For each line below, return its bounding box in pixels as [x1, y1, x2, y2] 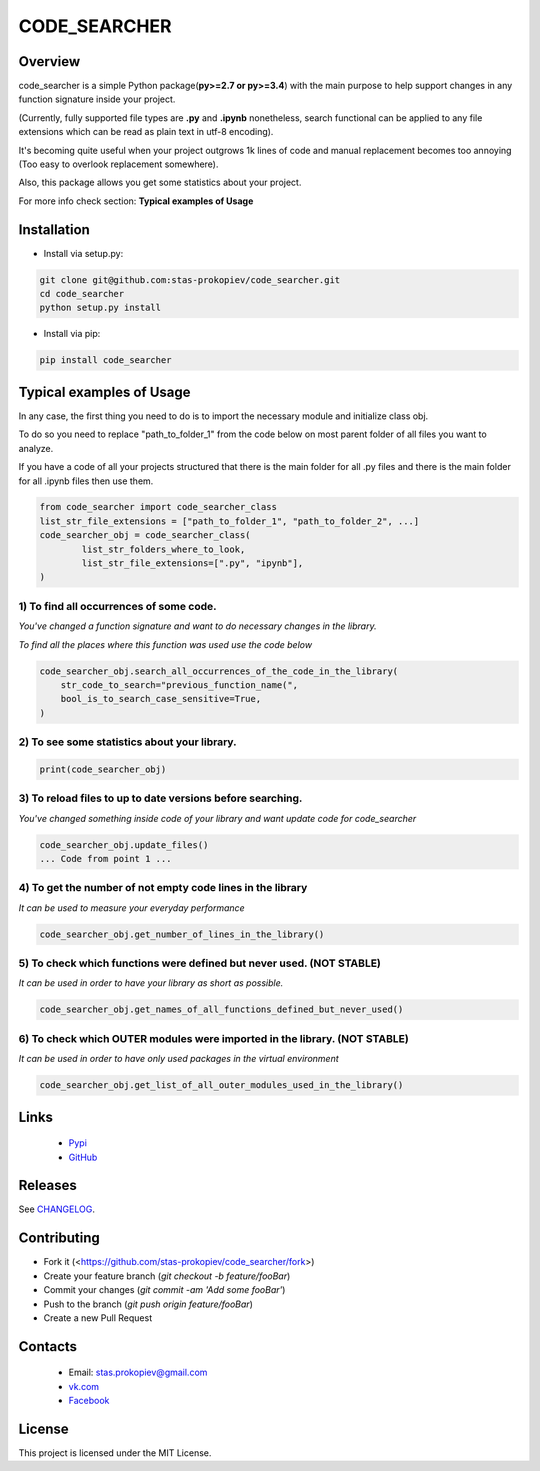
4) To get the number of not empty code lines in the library [18, 881, 308, 895]
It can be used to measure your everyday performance [18, 901, 245, 914]
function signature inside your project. [18, 93, 176, 105]
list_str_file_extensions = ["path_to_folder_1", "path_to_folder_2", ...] [39, 515, 420, 527]
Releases [18, 1177, 77, 1194]
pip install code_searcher [39, 355, 172, 366]
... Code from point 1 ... [39, 853, 172, 864]
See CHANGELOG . [18, 1203, 95, 1215]
